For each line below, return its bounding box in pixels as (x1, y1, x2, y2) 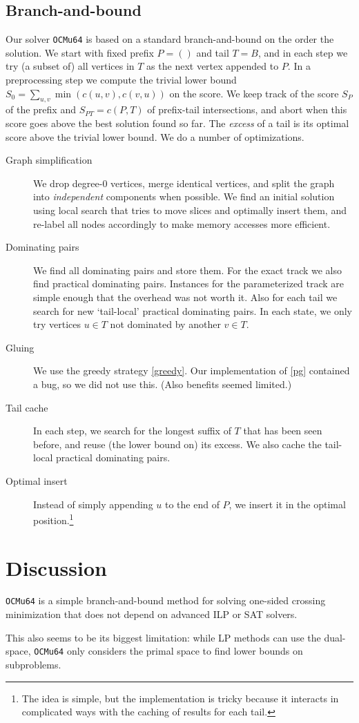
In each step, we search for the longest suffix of (33, 423, 231, 438)
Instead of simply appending (33, 497, 153, 511)
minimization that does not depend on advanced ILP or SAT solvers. (6, 607, 298, 621)
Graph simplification (6, 153, 93, 167)
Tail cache (6, 400, 48, 414)
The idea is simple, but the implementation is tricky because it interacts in (21, 691, 339, 705)
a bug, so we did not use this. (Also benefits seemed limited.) (33, 376, 292, 391)
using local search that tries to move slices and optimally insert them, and (33, 203, 347, 217)
